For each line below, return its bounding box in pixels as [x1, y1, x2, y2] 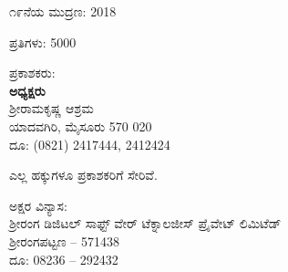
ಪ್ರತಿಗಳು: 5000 [9, 32, 77, 51]
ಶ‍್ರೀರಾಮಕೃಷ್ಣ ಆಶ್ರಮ [9, 99, 94, 118]
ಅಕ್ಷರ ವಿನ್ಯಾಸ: [9, 195, 67, 214]
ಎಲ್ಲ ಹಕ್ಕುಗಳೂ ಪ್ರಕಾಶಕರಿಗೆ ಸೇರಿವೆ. [9, 165, 158, 184]
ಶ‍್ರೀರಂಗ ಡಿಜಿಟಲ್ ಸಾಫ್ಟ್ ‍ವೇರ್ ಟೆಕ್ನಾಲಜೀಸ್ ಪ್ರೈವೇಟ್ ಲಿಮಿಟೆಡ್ [9, 214, 282, 233]
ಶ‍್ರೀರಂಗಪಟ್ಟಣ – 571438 [9, 231, 119, 250]
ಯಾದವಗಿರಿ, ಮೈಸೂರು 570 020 [9, 116, 152, 135]
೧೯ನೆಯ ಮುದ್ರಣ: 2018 [9, 2, 117, 20]
